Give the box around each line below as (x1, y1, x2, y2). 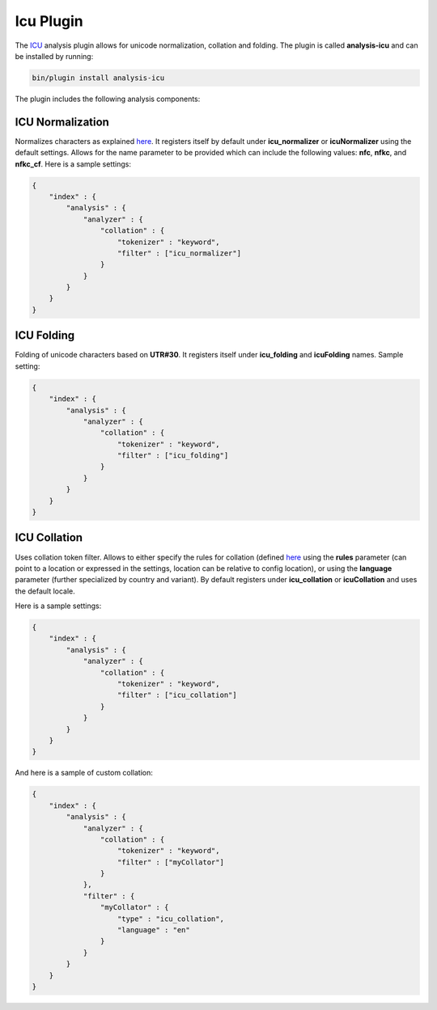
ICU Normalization (15, 115, 109, 129)
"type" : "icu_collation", (117, 914, 224, 923)
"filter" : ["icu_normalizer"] (117, 248, 242, 258)
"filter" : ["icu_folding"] (117, 451, 229, 460)
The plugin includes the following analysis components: (15, 94, 201, 104)
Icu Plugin (15, 12, 84, 30)
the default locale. (15, 586, 76, 596)
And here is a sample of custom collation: (15, 768, 154, 778)
